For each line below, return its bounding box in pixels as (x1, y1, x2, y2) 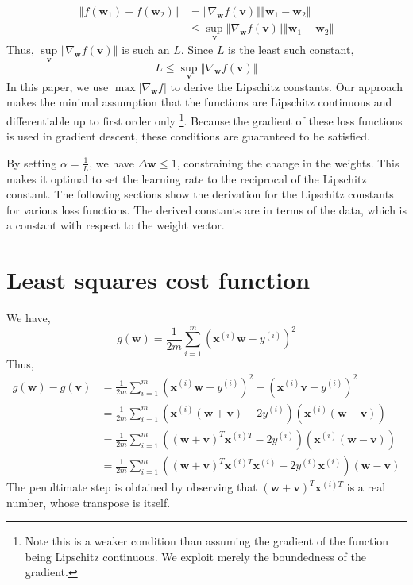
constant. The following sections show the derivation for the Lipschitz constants (6, 186, 394, 202)
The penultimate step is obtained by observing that (6, 479, 257, 495)
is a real (346, 479, 386, 495)
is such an (122, 41, 170, 58)
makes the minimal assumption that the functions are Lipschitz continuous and (6, 94, 392, 110)
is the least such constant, (228, 41, 354, 58)
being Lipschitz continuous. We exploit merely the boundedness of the (25, 548, 366, 564)
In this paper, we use (6, 78, 109, 94)
